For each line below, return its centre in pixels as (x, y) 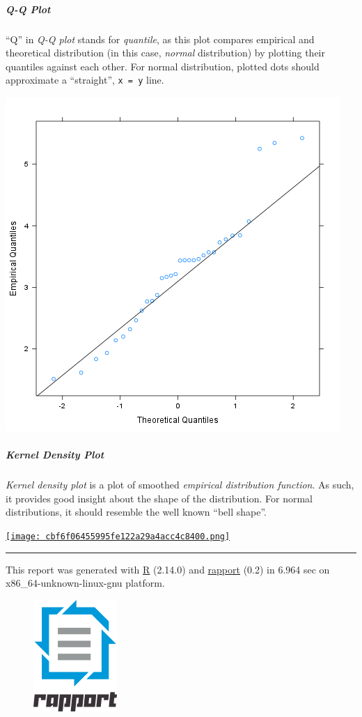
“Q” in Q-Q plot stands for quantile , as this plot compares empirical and (160, 39)
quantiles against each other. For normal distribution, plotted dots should (163, 66)
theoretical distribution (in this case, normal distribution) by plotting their (165, 53)
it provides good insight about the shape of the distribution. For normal (159, 498)
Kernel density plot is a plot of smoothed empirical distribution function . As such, (180, 485)
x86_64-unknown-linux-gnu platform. (85, 583)
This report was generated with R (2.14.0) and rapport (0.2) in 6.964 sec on (168, 569)
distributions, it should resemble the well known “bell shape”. (136, 512)
